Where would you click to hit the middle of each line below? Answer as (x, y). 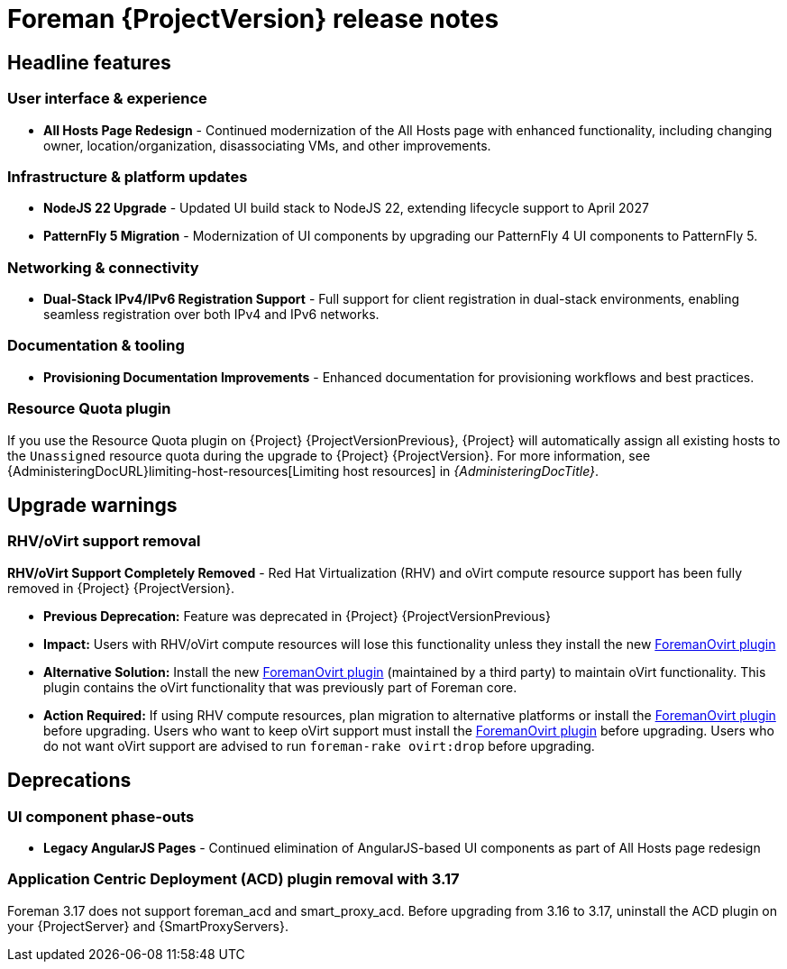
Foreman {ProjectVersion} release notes (253, 19)
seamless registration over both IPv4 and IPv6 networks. (211, 315)
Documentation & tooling (96, 346)
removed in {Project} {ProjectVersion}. (121, 588)
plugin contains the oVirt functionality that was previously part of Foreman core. (280, 687)
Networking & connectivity (103, 267)
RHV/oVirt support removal (104, 541)
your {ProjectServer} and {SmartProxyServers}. (148, 926)
